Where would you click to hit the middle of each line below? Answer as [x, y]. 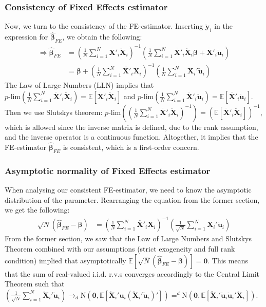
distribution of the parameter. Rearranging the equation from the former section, [132, 199]
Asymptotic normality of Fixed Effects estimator [108, 170]
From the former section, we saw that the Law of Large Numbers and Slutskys [128, 238]
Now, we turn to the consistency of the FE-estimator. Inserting [104, 26]
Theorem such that [35, 284]
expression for [26, 37]
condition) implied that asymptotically [65, 260]
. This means [228, 260]
